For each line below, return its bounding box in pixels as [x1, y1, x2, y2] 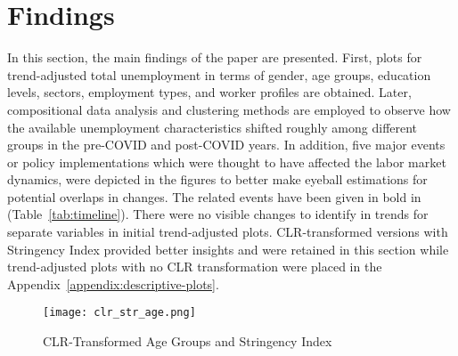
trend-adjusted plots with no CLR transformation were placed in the [7, 257, 382, 276]
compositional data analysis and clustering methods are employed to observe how [7, 100, 451, 118]
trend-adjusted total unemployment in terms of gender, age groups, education [7, 65, 431, 84]
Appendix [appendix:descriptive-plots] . [7, 274, 219, 293]
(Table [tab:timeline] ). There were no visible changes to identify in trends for [7, 205, 429, 223]
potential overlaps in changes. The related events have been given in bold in [7, 187, 421, 206]
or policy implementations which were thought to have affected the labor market [7, 152, 446, 171]
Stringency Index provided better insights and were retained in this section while [7, 239, 449, 258]
